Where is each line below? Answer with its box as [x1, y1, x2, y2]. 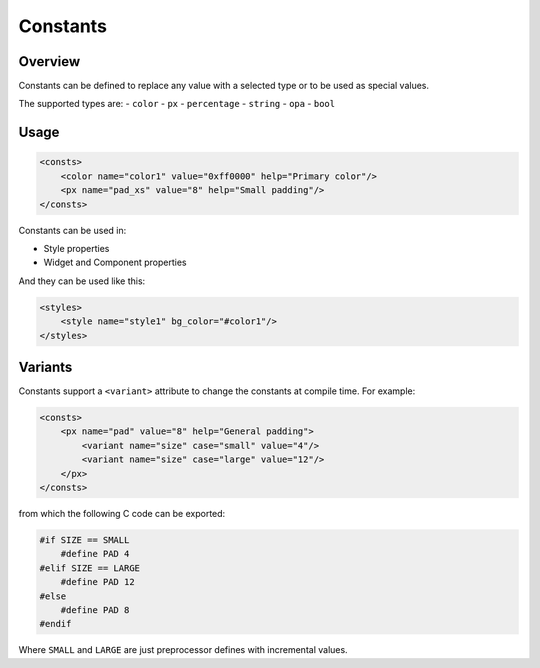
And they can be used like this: [18, 275, 146, 287]
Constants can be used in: [18, 224, 127, 236]
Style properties [43, 243, 110, 254]
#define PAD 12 [60, 576, 135, 588]
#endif [39, 618, 72, 630]
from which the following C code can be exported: [18, 507, 226, 519]
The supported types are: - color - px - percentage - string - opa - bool [18, 98, 335, 110]
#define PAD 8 [60, 604, 130, 615]
